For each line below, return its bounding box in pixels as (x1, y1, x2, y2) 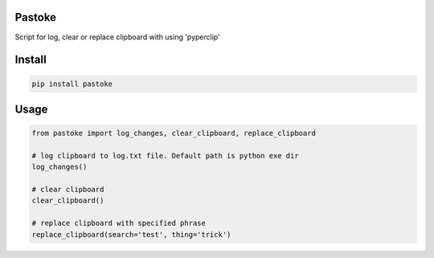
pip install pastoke (31, 79, 113, 88)
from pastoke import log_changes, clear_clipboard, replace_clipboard (31, 129, 317, 138)
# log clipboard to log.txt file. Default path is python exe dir (31, 151, 299, 160)
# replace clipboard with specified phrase (31, 219, 207, 228)
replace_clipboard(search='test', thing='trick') (31, 230, 231, 239)
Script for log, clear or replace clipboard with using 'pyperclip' (14, 32, 220, 42)
